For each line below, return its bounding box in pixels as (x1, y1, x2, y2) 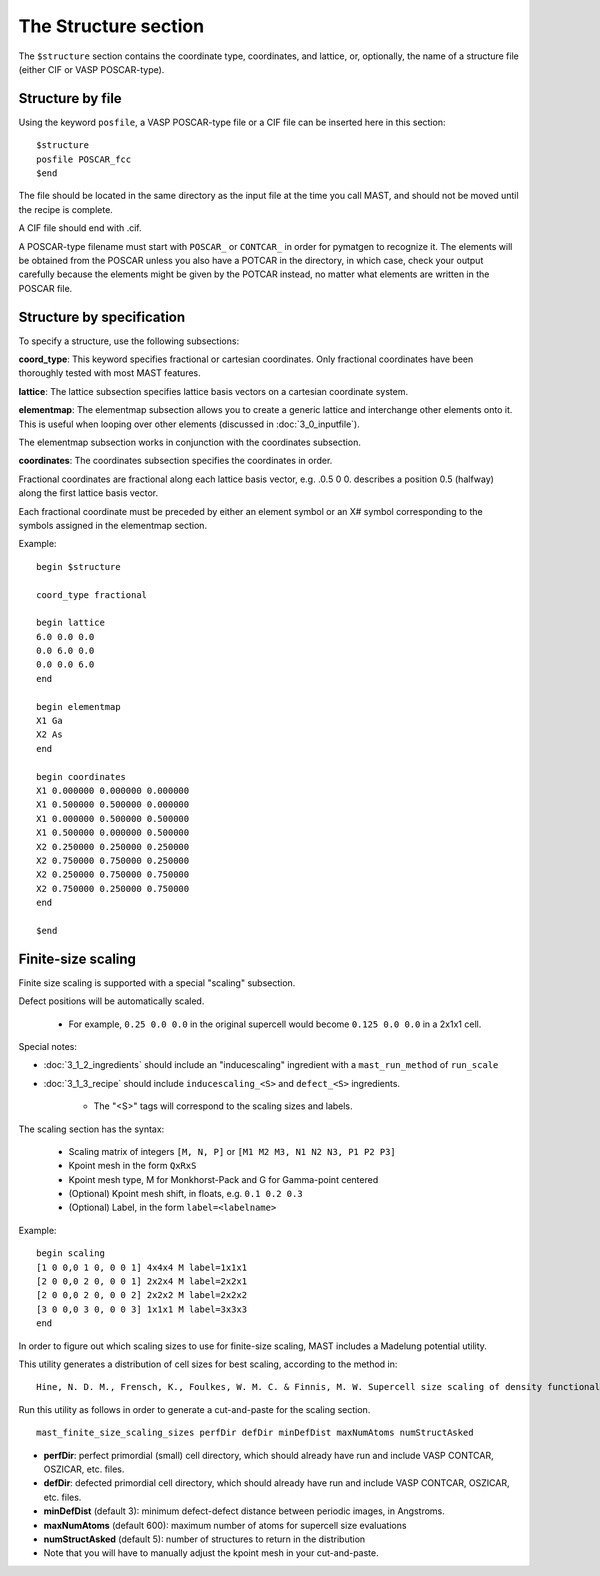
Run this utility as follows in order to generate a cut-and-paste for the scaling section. (18, 1403, 371, 1415)
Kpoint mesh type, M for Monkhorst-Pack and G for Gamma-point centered (68, 1173, 379, 1185)
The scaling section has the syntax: (18, 1123, 165, 1135)
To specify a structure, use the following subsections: (18, 335, 240, 347)
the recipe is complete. (18, 203, 114, 215)
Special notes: (18, 1040, 77, 1052)
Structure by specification (18, 308, 186, 325)
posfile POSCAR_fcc (36, 153, 132, 165)
